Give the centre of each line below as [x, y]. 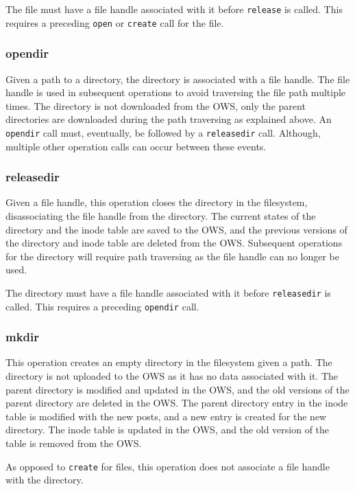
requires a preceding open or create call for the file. [115, 22]
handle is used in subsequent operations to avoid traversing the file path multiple [176, 92]
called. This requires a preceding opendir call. [102, 306]
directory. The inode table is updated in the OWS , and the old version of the [168, 430]
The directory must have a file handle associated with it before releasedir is [168, 292]
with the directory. [45, 480]
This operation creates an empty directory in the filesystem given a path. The [169, 362]
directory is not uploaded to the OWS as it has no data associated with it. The [172, 376]
